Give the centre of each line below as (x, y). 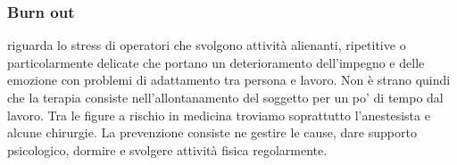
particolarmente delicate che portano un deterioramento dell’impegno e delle (216, 62)
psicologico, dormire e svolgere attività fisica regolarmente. (167, 149)
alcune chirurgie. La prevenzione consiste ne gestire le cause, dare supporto (212, 132)
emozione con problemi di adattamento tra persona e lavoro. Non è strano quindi (229, 80)
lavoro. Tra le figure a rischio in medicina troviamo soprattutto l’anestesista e (219, 115)
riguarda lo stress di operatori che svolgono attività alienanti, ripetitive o (207, 45)
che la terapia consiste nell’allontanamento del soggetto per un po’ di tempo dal (225, 97)
